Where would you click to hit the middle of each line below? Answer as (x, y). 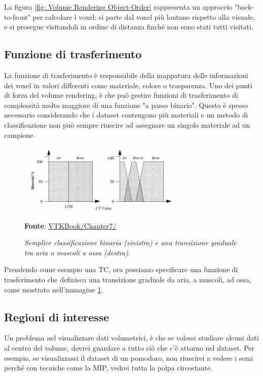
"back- (244, 7)
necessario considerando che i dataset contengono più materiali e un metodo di (126, 115)
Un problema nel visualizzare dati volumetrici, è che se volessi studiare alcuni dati (131, 338)
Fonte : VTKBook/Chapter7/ (70, 225)
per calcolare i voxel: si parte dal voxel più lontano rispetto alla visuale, (144, 16)
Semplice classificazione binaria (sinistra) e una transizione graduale (130, 242)
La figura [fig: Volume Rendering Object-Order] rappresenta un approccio (118, 7)
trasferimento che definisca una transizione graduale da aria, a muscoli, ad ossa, (128, 279)
